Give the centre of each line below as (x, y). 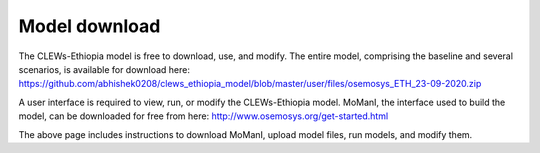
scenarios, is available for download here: (104, 69)
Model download (89, 26)
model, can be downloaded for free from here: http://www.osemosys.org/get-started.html (203, 116)
